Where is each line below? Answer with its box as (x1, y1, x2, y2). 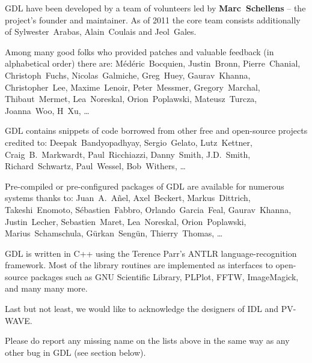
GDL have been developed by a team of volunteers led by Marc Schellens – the (5, 2, 306, 14)
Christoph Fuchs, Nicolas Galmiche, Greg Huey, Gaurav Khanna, (5, 68, 251, 81)
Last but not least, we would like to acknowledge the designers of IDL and (5, 302, 279, 315)
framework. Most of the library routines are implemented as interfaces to (5, 259, 273, 271)
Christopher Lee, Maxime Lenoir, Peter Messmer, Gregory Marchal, (5, 80, 260, 93)
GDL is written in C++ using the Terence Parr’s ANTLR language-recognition (5, 247, 297, 259)
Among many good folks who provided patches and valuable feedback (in (5, 45, 274, 58)
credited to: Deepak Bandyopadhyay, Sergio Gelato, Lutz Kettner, (5, 136, 252, 148)
